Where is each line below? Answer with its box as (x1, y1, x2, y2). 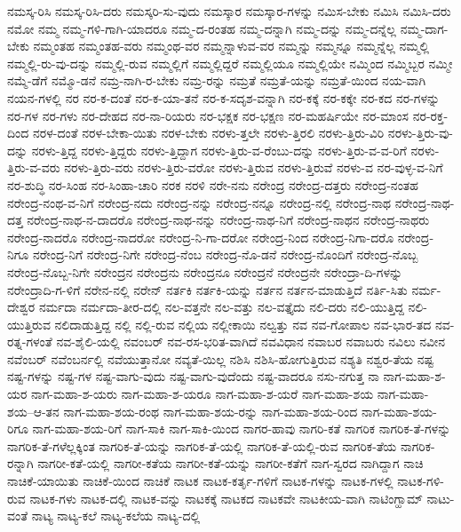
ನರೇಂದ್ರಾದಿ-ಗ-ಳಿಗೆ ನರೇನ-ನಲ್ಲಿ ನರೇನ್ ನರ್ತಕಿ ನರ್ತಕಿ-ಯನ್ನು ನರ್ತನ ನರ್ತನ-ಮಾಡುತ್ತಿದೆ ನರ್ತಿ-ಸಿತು (7, 280, 408, 298)
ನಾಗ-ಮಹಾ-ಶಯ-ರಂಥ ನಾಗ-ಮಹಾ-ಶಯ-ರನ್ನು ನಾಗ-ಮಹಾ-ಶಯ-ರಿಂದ (63, 401, 358, 420)
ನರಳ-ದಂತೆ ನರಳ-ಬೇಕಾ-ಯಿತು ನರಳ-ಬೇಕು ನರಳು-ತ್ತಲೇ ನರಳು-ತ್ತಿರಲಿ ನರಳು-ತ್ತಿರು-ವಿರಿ (32, 123, 385, 142)
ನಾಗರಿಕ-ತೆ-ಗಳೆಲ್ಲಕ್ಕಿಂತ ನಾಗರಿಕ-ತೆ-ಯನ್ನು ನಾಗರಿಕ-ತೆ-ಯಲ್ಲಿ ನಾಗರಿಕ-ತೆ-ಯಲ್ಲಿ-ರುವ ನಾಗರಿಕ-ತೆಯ (7, 436, 397, 455)
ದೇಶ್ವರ (7, 298, 36, 316)
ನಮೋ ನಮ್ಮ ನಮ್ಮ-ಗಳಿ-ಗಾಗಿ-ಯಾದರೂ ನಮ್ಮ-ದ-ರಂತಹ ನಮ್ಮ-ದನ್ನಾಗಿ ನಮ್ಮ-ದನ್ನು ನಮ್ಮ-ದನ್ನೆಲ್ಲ (7, 19, 396, 37)
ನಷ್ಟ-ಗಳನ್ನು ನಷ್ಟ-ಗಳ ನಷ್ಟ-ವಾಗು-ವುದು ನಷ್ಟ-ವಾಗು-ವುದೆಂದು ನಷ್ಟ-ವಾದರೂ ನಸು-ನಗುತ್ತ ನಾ (7, 367, 379, 385)
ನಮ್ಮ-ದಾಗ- (400, 19, 449, 37)
